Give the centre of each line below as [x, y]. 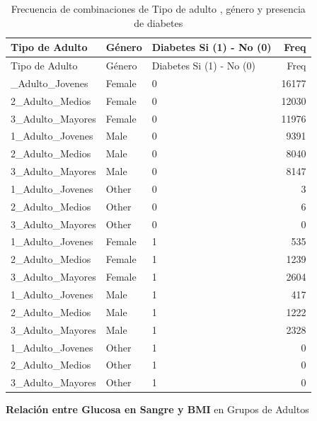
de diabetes [158, 22]
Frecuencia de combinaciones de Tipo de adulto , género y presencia [158, 9]
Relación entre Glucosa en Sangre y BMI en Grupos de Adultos [157, 409]
